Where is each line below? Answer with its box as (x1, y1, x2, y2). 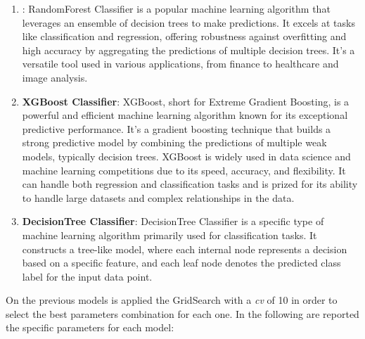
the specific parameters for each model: (6, 320, 174, 335)
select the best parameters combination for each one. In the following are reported (6, 306, 359, 321)
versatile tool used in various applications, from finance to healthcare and (22, 56, 339, 71)
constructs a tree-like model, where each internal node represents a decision (22, 241, 347, 256)
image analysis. (22, 70, 88, 84)
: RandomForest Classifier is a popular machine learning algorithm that (22, 1, 331, 15)
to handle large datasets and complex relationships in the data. (22, 190, 295, 205)
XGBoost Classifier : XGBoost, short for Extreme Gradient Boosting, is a (22, 94, 350, 108)
